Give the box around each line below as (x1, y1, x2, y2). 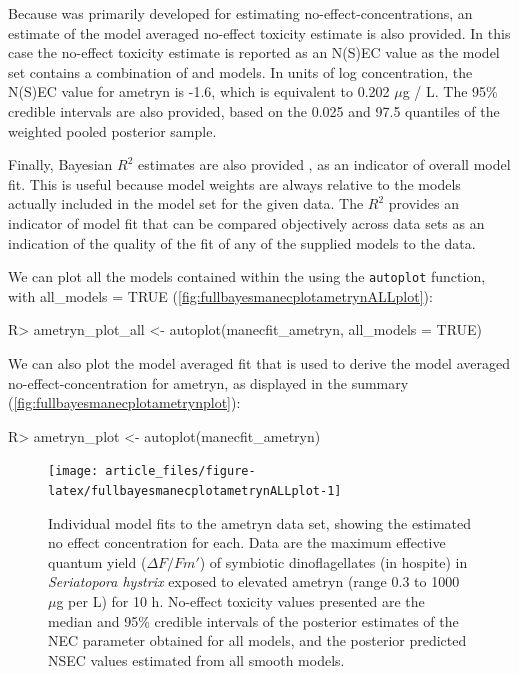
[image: (48, 464, 99, 479)
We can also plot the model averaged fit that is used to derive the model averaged (8, 352, 510, 373)
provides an (388, 193, 459, 214)
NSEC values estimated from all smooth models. (48, 649, 345, 670)
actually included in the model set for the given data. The (8, 193, 364, 214)
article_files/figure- (105, 464, 256, 479)
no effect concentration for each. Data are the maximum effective (48, 532, 446, 553)
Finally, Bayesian (8, 154, 113, 175)
